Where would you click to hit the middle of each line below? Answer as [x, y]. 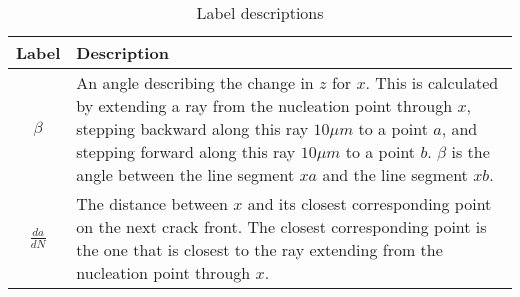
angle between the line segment [185, 174]
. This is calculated [432, 82]
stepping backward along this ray [192, 128]
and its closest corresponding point [369, 203]
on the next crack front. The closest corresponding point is [281, 226]
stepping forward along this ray [186, 151]
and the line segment [395, 174]
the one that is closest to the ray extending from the [259, 249]
